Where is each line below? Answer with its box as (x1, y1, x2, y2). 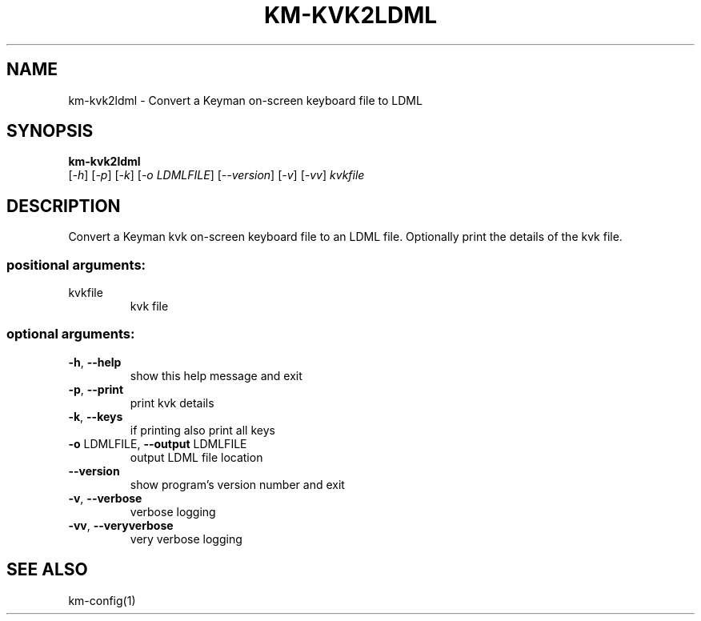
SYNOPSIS (6, 121, 94, 142)
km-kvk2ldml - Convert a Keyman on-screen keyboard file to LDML (68, 93, 423, 107)
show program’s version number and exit (130, 477, 345, 491)
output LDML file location (130, 450, 263, 464)
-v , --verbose (68, 491, 142, 505)
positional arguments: (6, 256, 146, 273)
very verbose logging (130, 531, 242, 546)
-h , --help (68, 355, 122, 369)
